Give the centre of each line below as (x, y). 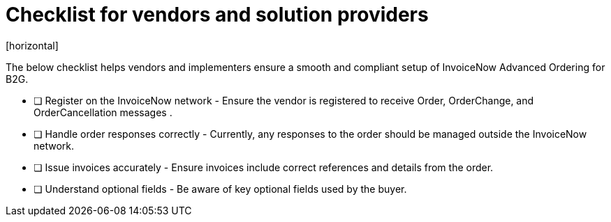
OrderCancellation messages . (103, 112)
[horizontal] (32, 45)
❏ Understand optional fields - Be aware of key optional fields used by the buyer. (220, 189)
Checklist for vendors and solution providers (217, 15)
